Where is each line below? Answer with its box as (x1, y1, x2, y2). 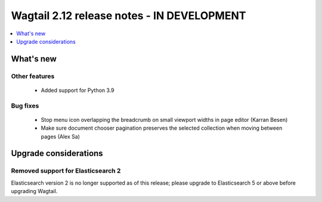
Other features (11, 72, 55, 80)
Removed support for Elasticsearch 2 (11, 167, 121, 175)
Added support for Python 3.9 (41, 87, 114, 94)
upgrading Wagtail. (11, 188, 58, 195)
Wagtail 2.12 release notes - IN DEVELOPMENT (11, 9, 246, 22)
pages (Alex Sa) (41, 133, 80, 140)
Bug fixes (11, 102, 39, 110)
